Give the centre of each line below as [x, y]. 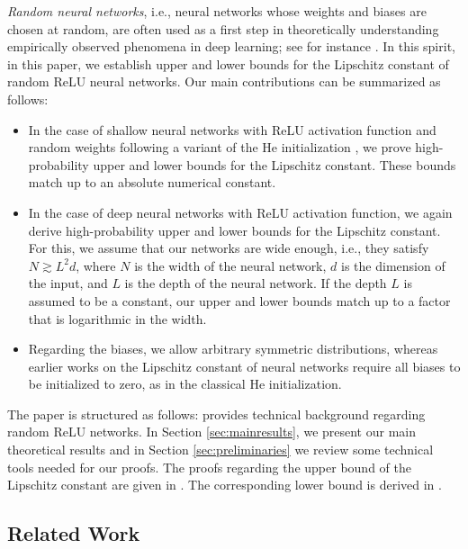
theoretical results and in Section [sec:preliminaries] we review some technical [220, 450]
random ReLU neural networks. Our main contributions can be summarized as [224, 81]
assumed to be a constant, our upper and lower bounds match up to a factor [239, 300]
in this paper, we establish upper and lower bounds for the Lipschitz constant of [228, 63]
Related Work [74, 533]
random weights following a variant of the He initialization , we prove [220, 147]
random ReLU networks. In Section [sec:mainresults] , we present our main [211, 432]
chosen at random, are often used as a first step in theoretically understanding [223, 28]
